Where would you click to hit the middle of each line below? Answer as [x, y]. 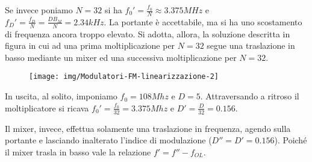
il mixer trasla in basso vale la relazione [78, 151]
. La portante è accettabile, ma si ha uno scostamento [203, 21]
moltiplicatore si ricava [47, 107]
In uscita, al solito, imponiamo [61, 96]
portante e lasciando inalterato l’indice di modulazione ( [108, 140]
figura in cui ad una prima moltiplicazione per [90, 45]
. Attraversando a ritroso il [250, 96]
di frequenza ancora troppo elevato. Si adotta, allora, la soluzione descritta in [148, 33]
